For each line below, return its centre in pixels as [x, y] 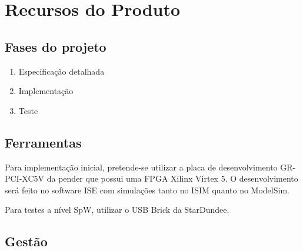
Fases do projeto [56, 46]
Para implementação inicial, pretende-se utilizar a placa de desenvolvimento [141, 167]
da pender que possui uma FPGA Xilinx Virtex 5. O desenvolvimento [172, 178]
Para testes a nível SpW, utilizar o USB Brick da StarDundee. [117, 210]
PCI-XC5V [25, 178]
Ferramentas [43, 142]
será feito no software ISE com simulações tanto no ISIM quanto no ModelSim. [147, 190]
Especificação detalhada [61, 71]
